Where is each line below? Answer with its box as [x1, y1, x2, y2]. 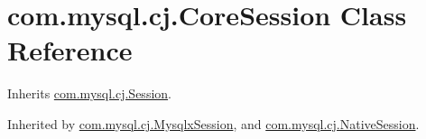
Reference [7, 32, 133, 69]
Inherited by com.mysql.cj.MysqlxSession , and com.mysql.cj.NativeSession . [7, 114, 420, 133]
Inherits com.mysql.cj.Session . [7, 84, 171, 103]
